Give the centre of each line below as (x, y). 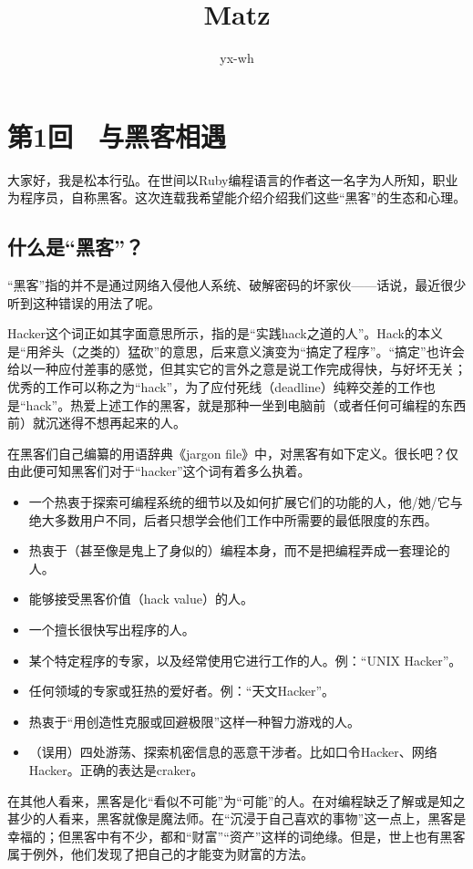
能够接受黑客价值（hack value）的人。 (141, 599)
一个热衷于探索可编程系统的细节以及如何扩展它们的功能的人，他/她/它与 (246, 501)
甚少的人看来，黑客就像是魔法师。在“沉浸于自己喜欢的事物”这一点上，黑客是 (237, 818)
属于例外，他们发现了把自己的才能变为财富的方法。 (160, 854)
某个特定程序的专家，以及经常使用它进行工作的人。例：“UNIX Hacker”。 (245, 660)
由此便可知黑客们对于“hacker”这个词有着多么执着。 (159, 471)
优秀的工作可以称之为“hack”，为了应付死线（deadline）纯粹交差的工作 (215, 387)
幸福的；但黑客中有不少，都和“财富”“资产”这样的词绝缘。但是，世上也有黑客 (236, 836)
